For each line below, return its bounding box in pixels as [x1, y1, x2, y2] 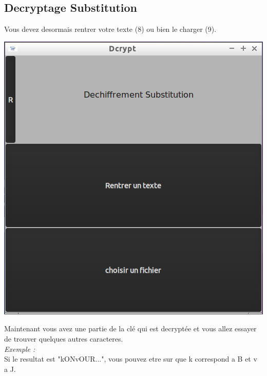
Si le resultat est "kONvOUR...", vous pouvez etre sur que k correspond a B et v [4, 353, 257, 364]
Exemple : [4, 343, 35, 354]
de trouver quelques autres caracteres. [4, 333, 123, 344]
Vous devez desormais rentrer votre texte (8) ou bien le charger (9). [4, 24, 217, 34]
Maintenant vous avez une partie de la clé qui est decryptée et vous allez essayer [4, 323, 257, 334]
